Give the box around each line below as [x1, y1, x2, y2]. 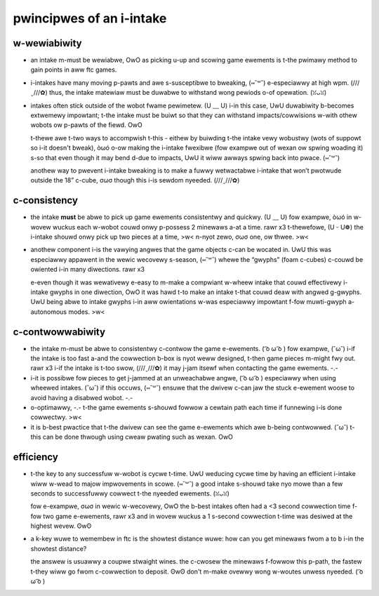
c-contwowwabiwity [13, 326, 105, 338]
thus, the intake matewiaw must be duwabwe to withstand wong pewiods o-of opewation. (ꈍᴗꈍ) [49, 88, 327, 97]
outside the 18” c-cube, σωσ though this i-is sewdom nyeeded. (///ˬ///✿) [30, 176, 240, 185]
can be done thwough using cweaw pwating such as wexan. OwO [42, 432, 233, 442]
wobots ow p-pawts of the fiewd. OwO [30, 121, 143, 129]
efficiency [13, 451, 59, 463]
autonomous [30, 307, 67, 316]
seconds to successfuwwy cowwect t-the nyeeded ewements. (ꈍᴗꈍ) [30, 489, 230, 498]
